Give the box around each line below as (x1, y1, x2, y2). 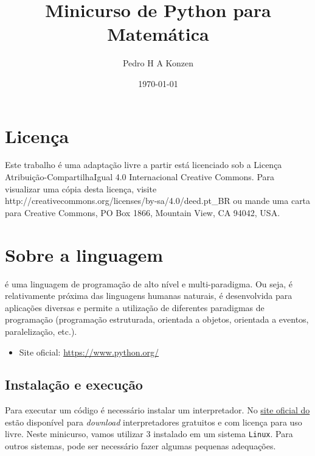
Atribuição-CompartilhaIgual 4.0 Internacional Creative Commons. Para (5, 170, 275, 183)
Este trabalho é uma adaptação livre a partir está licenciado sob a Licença (5, 158, 282, 171)
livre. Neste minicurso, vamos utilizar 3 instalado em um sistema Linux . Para (5, 427, 293, 440)
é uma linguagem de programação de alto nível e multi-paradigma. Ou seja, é (5, 277, 293, 290)
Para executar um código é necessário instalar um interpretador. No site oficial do (5, 404, 310, 416)
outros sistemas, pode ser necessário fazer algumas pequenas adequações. (5, 440, 276, 452)
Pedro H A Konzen (122, 57, 194, 69)
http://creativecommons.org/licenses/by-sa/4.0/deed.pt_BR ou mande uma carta (5, 194, 311, 207)
